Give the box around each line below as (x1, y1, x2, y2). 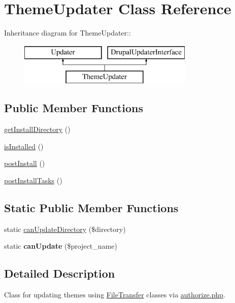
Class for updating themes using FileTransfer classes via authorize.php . (4, 289, 225, 300)
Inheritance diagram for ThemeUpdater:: (4, 27, 131, 38)
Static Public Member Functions (4, 199, 179, 215)
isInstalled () (4, 141, 44, 151)
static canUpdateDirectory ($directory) (4, 223, 126, 234)
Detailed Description (4, 265, 115, 281)
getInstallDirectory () (4, 124, 71, 134)
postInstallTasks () (4, 175, 62, 185)
